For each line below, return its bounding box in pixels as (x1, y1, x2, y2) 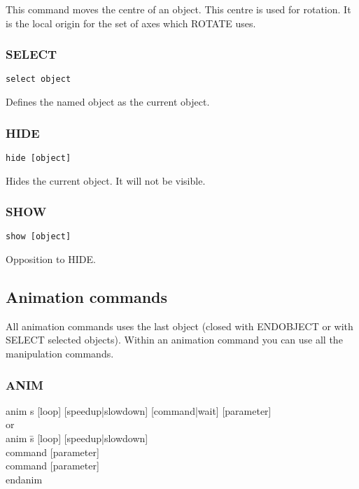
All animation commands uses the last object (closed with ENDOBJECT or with (6, 318, 353, 333)
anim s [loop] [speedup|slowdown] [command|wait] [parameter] (6, 403, 272, 418)
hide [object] (6, 153, 71, 163)
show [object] (6, 232, 71, 242)
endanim (6, 472, 43, 486)
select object (6, 74, 71, 85)
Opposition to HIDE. (6, 252, 96, 266)
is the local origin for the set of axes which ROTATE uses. (6, 15, 256, 30)
